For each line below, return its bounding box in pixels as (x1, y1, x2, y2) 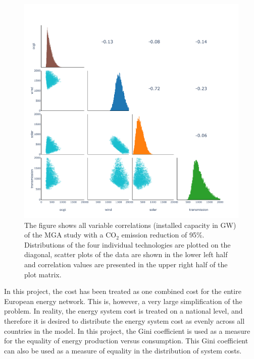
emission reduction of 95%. (121, 229, 205, 240)
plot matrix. (24, 269, 62, 279)
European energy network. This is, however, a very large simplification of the (4, 295, 242, 306)
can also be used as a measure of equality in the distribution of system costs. (4, 345, 242, 355)
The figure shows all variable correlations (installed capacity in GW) (24, 219, 236, 230)
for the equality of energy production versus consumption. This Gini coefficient (4, 335, 248, 346)
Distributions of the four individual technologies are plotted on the (24, 239, 231, 250)
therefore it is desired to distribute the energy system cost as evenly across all (4, 315, 245, 326)
